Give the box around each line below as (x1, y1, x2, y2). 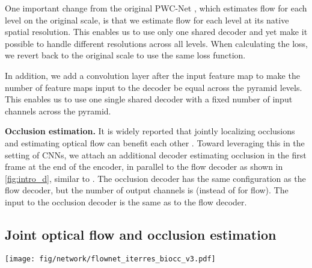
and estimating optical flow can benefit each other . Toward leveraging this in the (5, 136, 305, 149)
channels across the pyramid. (5, 104, 111, 117)
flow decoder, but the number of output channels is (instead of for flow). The (5, 184, 289, 196)
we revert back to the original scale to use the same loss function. (5, 49, 246, 61)
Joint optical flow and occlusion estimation (5, 225, 277, 243)
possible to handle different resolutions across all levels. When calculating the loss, (5, 37, 308, 49)
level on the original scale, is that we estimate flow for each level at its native (5, 13, 289, 26)
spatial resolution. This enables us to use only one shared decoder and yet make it (5, 25, 308, 38)
